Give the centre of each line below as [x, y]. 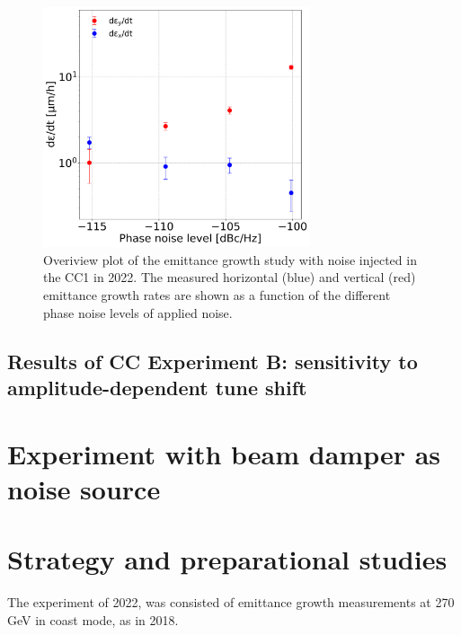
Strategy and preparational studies [227, 559]
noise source [84, 488]
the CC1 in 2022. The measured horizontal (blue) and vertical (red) [230, 277]
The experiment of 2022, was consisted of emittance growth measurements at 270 [231, 602]
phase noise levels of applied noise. [138, 312]
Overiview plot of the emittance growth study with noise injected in [230, 259]
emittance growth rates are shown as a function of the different [217, 295]
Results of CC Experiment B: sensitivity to [213, 361]
